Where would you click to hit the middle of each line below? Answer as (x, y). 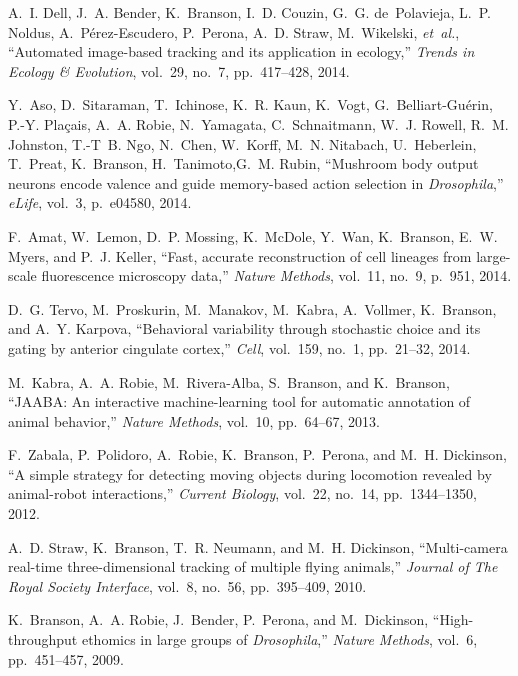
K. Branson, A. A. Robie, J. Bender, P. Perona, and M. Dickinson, (218, 619)
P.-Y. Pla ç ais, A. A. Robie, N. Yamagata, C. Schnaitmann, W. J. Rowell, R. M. (258, 123)
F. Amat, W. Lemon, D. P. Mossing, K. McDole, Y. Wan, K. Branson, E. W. (253, 235)
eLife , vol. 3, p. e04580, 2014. (100, 202)
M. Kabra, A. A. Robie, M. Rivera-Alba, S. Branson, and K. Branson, (229, 381)
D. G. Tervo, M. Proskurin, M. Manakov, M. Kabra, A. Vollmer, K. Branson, (252, 308)
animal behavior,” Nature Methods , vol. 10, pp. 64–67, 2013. (194, 420)
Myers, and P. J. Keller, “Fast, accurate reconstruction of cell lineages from (240, 255)
